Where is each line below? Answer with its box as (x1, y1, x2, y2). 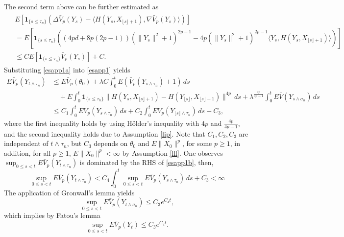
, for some (182, 138, 212, 148)
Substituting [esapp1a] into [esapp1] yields (4, 64, 130, 74)
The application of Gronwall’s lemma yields (4, 187, 135, 197)
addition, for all (4, 147, 51, 158)
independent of (4, 138, 49, 148)
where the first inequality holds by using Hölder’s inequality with (4, 118, 199, 128)
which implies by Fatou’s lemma (4, 210, 100, 220)
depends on (94, 138, 128, 148)
